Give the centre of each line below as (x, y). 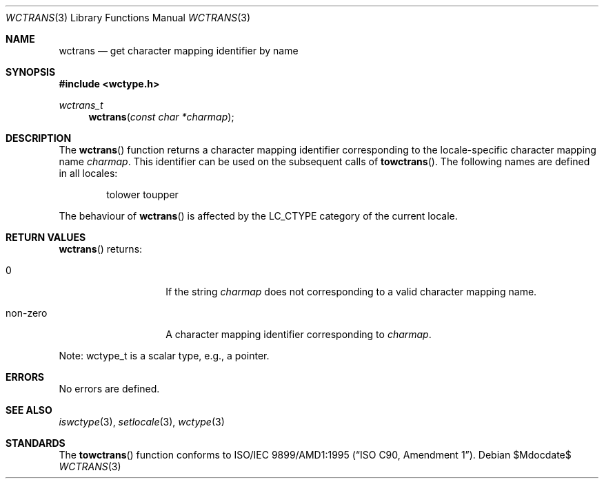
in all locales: (88, 173)
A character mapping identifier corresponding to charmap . (299, 334)
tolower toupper (142, 194)
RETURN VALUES (46, 237)
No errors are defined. (109, 389)
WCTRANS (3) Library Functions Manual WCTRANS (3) (128, 18)
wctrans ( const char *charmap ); (161, 117)
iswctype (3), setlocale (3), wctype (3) (142, 422)
